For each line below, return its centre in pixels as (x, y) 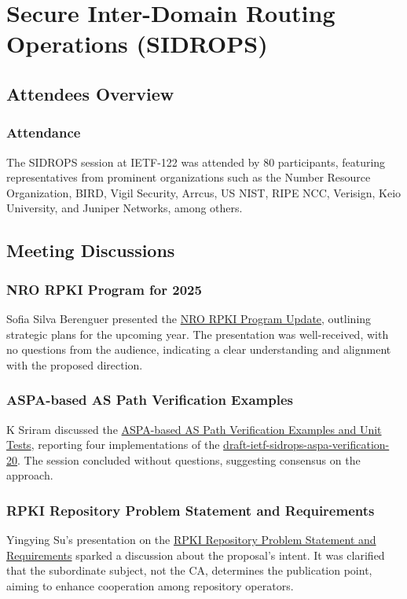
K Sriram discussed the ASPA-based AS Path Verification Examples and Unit (194, 429)
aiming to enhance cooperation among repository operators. (150, 585)
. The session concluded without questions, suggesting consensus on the (189, 459)
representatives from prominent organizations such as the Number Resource (189, 177)
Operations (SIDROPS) (137, 44)
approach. (30, 475)
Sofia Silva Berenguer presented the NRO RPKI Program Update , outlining (189, 318)
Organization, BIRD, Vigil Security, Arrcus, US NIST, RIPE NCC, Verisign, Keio (204, 192)
